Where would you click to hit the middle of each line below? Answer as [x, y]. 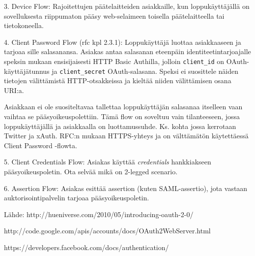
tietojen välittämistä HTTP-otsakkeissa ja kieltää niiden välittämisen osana [118, 80]
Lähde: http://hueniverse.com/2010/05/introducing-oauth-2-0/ [99, 214]
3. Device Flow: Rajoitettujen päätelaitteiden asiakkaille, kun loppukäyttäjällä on [127, 6]
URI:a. [14, 90]
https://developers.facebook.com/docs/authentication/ [86, 247]
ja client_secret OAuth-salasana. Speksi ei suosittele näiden [145, 71]
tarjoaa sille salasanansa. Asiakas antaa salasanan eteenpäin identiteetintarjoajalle [127, 51]
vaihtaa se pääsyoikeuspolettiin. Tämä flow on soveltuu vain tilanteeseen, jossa [122, 116]
